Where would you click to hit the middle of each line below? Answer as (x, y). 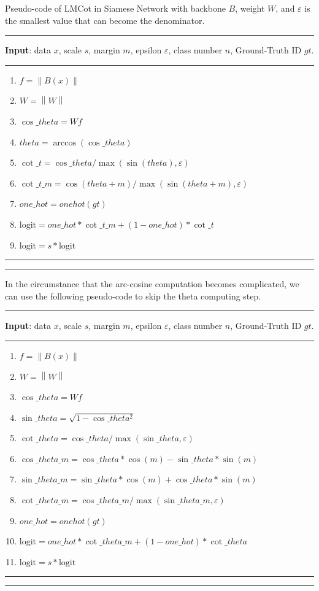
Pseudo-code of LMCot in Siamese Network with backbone (115, 8)
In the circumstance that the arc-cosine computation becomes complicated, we (152, 284)
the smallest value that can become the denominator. (105, 20)
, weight (250, 8)
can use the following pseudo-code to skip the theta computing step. (133, 295)
